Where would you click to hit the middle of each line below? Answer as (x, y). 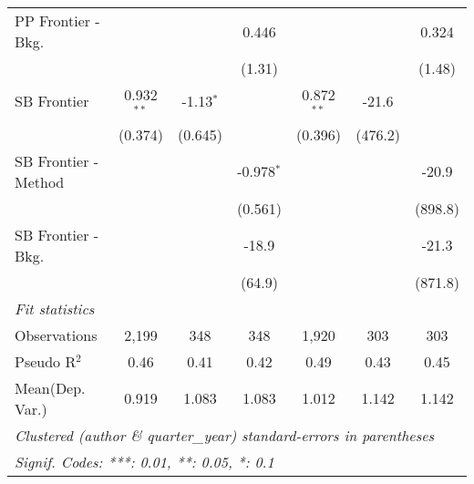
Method (40, 181)
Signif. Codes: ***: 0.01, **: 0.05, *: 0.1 (144, 461)
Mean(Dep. (50, 387)
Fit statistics (55, 308)
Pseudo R (46, 361)
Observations (56, 335)
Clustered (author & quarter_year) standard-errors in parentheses (225, 435)
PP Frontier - (57, 21)
